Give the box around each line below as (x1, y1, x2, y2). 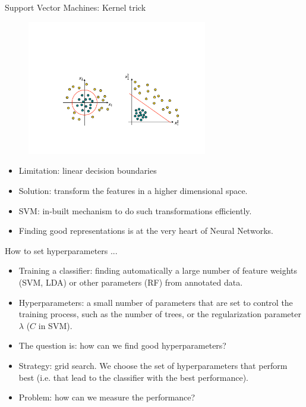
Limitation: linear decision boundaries (18, 164, 157, 177)
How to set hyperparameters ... (5, 244, 118, 256)
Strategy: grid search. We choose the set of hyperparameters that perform (18, 359, 288, 372)
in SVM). (38, 319, 72, 331)
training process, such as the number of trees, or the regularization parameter (18, 308, 301, 320)
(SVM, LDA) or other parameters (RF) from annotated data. (18, 276, 243, 289)
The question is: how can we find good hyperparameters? (18, 339, 226, 352)
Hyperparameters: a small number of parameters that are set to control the (18, 296, 293, 308)
